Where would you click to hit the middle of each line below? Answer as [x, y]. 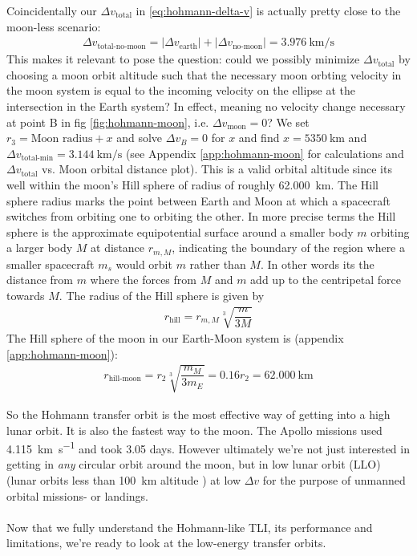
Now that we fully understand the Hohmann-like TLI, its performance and [190, 527]
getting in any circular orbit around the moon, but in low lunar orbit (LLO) [194, 464]
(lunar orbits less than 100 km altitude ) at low [123, 479]
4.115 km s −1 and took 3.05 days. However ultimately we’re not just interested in [208, 447]
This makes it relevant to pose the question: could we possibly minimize [183, 59]
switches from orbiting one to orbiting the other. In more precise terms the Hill [201, 216]
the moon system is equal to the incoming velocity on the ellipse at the [181, 90]
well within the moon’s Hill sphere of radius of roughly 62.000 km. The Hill [192, 184]
